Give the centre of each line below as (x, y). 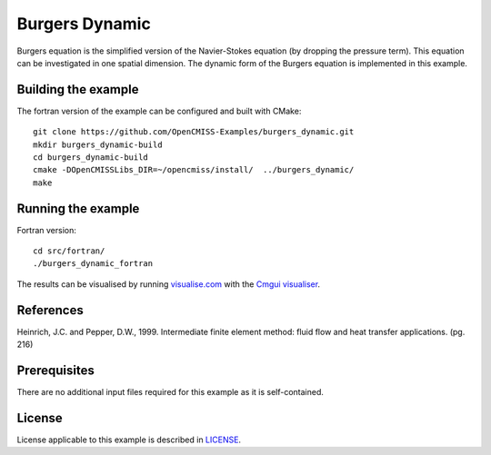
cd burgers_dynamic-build (91, 158)
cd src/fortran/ (69, 251)
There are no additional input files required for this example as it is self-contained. (170, 392)
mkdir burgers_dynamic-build (98, 144)
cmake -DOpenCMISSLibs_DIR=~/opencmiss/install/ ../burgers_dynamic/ (194, 170)
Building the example (78, 89)
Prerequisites (55, 370)
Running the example (78, 208)
